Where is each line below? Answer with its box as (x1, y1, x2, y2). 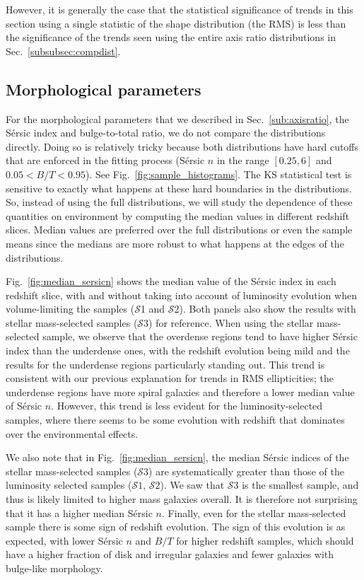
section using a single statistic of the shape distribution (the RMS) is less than (6, 16, 346, 30)
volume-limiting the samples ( (6, 301, 135, 316)
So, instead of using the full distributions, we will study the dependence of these (6, 195, 353, 209)
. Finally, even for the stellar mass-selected (161, 505, 346, 520)
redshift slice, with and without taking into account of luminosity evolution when (6, 287, 357, 302)
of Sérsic (6, 398, 42, 413)
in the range (216, 153, 269, 168)
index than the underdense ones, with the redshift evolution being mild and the (6, 343, 350, 358)
